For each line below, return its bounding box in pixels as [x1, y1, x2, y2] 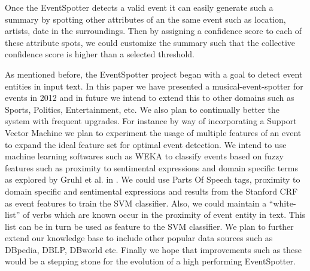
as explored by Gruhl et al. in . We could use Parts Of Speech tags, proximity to [5, 173, 300, 186]
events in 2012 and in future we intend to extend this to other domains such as [5, 91, 294, 104]
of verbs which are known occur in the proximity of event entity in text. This [23, 208, 306, 221]
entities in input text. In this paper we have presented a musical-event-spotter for [5, 79, 303, 92]
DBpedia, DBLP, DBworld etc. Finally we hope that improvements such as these [5, 243, 302, 255]
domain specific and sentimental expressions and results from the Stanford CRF [5, 184, 298, 197]
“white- [269, 196, 296, 209]
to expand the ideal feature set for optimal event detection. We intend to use [5, 138, 287, 150]
